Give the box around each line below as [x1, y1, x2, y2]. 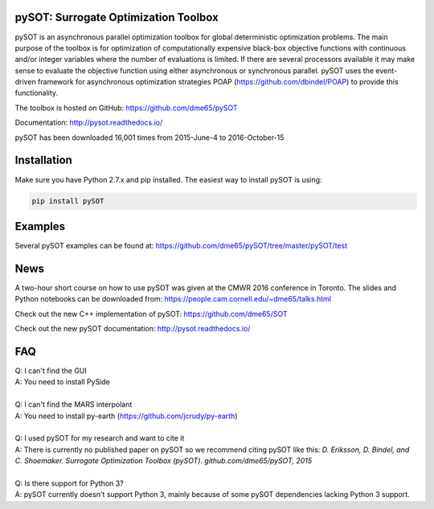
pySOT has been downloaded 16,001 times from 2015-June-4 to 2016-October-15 [14, 133, 285, 142]
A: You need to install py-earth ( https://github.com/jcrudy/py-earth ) [14, 411, 238, 421]
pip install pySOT [31, 196, 104, 205]
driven [14, 77, 36, 87]
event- [375, 65, 398, 76]
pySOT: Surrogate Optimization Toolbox [14, 10, 219, 24]
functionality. [14, 88, 59, 98]
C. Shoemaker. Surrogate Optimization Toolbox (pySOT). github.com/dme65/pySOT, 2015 [14, 456, 313, 466]
